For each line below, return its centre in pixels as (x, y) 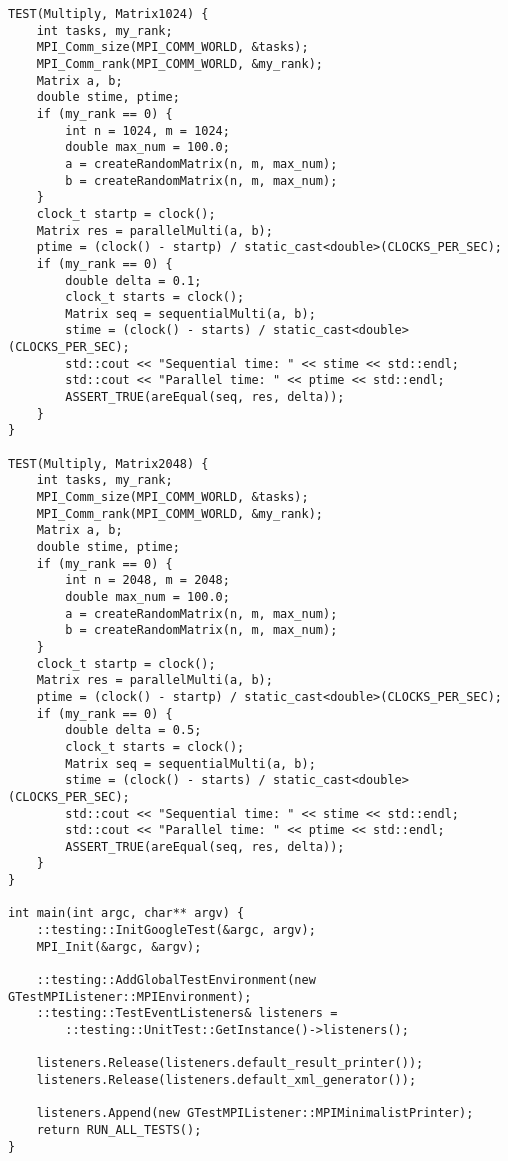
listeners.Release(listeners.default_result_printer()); (230, 1063)
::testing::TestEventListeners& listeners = (187, 1013)
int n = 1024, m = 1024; (147, 130)
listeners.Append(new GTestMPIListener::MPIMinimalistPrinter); (255, 1113)
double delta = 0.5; (133, 730)
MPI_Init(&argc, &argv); (119, 946)
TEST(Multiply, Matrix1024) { (108, 14)
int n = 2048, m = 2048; (147, 580)
